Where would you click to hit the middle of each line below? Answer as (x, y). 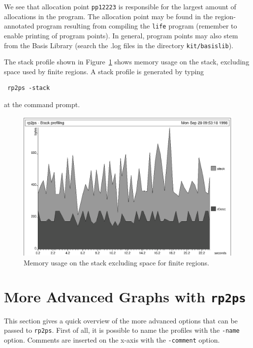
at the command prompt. (42, 104)
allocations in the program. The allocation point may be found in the (109, 16)
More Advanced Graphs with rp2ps (125, 296)
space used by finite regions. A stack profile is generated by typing (104, 71)
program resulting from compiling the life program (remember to (137, 26)
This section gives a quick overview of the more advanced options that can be (121, 320)
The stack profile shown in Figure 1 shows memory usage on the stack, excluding (127, 62)
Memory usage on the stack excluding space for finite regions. (116, 262)
